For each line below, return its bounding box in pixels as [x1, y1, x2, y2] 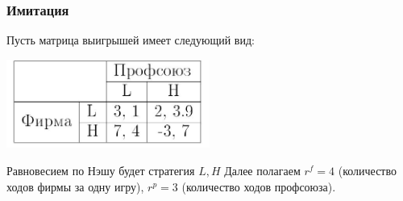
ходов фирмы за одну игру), [6, 178, 144, 195]
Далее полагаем [224, 161, 301, 178]
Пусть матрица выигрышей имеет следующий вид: [6, 31, 255, 48]
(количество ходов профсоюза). [181, 178, 336, 195]
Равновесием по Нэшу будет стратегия [6, 161, 195, 178]
